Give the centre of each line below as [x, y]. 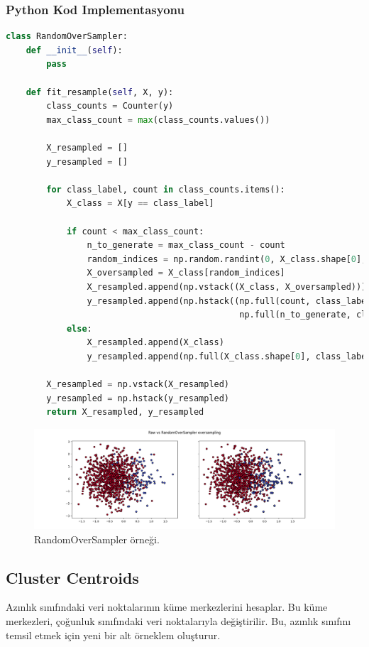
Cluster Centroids [72, 577]
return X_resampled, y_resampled [125, 412]
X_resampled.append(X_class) [155, 343]
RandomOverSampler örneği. [97, 539]
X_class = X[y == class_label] [140, 203]
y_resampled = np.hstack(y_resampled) [138, 398]
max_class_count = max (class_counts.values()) [158, 120]
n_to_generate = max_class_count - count [186, 245]
